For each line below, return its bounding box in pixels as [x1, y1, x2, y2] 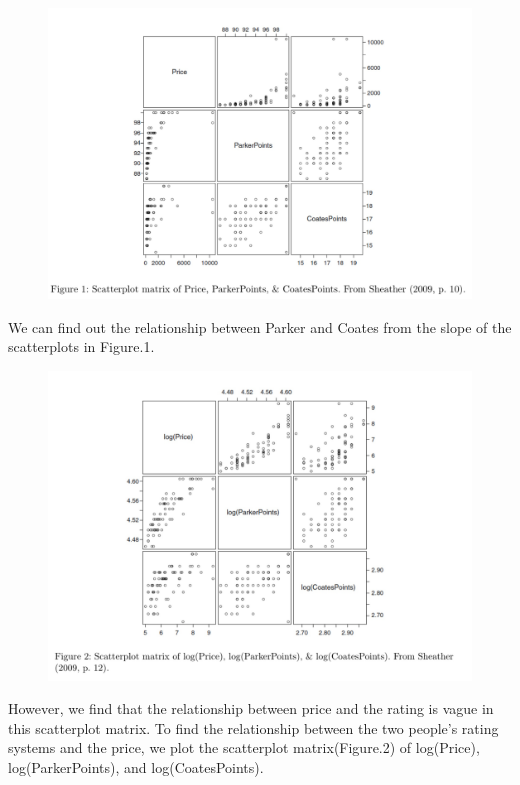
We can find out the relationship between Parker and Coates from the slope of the [8, 316, 512, 337]
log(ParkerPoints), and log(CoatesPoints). [8, 756, 264, 777]
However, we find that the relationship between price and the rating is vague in [8, 698, 494, 719]
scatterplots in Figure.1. [8, 336, 155, 357]
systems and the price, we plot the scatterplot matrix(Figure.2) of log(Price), [8, 737, 480, 758]
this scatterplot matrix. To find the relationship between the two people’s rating [8, 717, 499, 738]
